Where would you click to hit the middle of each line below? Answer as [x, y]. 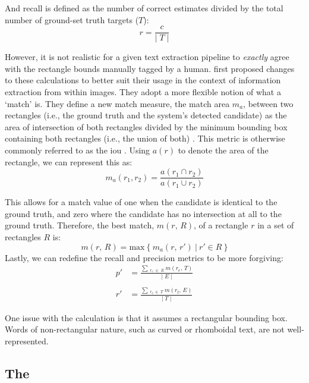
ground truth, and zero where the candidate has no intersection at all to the [143, 213]
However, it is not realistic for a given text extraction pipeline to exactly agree [147, 57]
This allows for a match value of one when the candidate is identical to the [141, 202]
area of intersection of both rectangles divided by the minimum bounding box [146, 126]
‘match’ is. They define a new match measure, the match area [117, 103]
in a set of [276, 225]
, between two [268, 103]
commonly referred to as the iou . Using [78, 150]
